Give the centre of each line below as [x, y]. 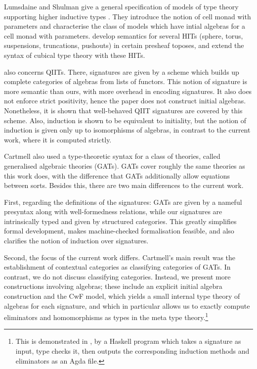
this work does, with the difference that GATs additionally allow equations [117, 175]
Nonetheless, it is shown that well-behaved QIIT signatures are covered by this [123, 110]
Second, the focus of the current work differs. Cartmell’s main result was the [120, 257]
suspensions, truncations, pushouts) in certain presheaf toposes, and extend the [124, 45]
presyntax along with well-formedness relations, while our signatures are [113, 211]
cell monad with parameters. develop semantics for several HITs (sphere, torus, [124, 35]
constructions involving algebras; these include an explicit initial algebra [113, 286]
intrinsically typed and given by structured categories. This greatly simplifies [120, 221]
